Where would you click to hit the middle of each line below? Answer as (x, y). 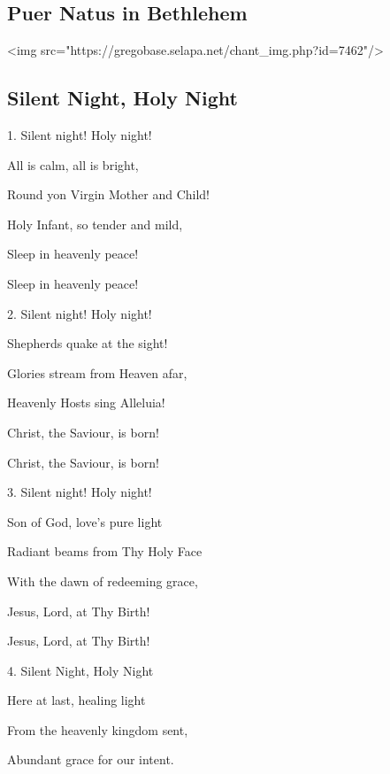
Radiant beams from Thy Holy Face (105, 551)
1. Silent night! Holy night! (80, 135)
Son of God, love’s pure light (85, 521)
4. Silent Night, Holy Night (80, 670)
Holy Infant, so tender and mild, (95, 224)
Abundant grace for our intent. (91, 759)
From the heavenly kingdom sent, (98, 729)
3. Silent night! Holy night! (80, 492)
